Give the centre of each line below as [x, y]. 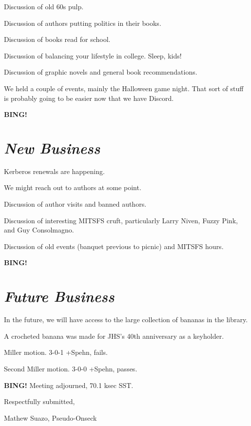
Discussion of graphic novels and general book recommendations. [101, 72]
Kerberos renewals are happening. [54, 171]
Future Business [59, 296]
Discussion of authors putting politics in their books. [83, 23]
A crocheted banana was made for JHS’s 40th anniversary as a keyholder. [114, 336]
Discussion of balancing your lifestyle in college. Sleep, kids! [93, 55]
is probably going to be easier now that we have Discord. [89, 98]
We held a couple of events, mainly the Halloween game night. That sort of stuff [124, 88]
